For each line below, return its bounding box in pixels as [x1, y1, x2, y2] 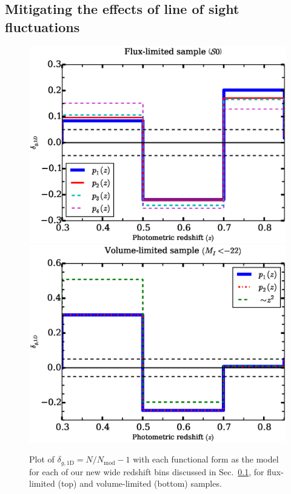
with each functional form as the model [133, 453, 279, 466]
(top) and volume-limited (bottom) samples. [58, 477, 222, 490]
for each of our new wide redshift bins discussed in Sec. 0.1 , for [29, 465, 264, 478]
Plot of [29, 453, 55, 466]
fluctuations [5, 17, 80, 36]
